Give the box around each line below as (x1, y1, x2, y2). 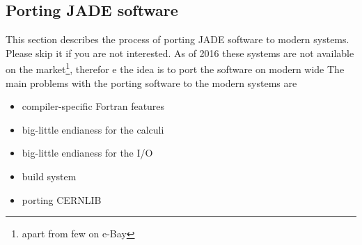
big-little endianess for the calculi (22, 122, 164, 136)
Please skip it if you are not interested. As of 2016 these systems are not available (6, 45, 354, 60)
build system (22, 169, 77, 184)
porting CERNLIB (22, 192, 102, 207)
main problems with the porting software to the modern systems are (6, 75, 297, 90)
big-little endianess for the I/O (22, 145, 153, 160)
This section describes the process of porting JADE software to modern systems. (6, 32, 349, 47)
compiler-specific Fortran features (22, 99, 165, 113)
